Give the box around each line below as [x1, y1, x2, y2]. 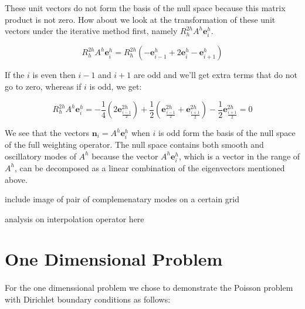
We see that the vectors [5, 127, 90, 138]
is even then [32, 69, 76, 81]
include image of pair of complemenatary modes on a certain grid [5, 193, 240, 205]
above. [5, 173, 28, 185]
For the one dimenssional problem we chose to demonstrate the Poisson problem [5, 281, 293, 294]
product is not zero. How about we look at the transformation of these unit [5, 13, 276, 25]
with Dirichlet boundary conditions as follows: [5, 293, 171, 305]
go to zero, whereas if [5, 80, 82, 92]
